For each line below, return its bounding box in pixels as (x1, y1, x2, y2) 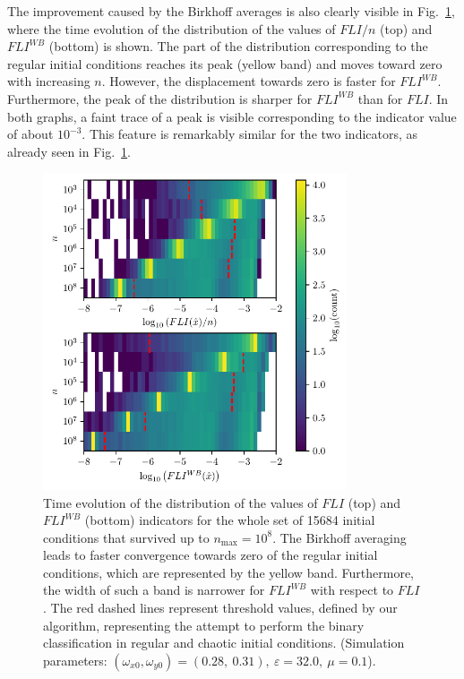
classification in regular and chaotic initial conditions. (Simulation (43, 633, 405, 652)
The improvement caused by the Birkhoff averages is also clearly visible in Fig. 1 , (7, 2, 455, 20)
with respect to (310, 580, 394, 599)
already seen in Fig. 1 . (7, 142, 131, 160)
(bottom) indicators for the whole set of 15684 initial (84, 511, 375, 529)
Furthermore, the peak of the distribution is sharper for (7, 89, 313, 107)
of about (7, 125, 54, 143)
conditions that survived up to (43, 528, 210, 546)
